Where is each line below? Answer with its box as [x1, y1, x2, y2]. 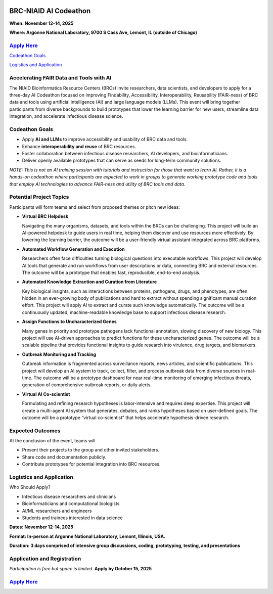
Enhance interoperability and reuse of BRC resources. [22, 143, 136, 149]
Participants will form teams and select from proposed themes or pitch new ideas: [9, 204, 180, 210]
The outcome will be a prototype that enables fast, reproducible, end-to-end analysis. [22, 269, 201, 276]
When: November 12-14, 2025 [9, 20, 74, 26]
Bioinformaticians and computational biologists [22, 500, 120, 507]
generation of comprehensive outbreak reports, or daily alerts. [22, 382, 152, 388]
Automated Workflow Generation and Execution [22, 246, 125, 252]
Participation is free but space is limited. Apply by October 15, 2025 [9, 566, 152, 572]
